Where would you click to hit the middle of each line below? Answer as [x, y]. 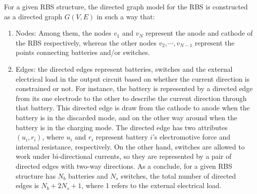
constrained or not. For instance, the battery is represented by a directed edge [134, 88]
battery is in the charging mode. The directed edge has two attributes [122, 127]
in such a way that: [126, 16]
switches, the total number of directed [178, 175]
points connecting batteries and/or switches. [83, 52]
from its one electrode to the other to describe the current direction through [131, 98]
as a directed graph [33, 16]
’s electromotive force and [192, 137]
